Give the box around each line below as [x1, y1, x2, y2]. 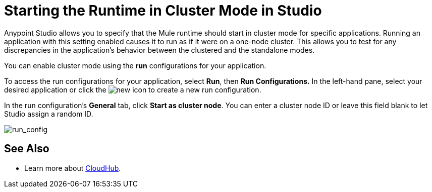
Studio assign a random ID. [4, 109, 93, 118]
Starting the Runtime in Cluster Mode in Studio [4, 2, 322, 19]
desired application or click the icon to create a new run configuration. [4, 85, 261, 94]
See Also [4, 142, 49, 155]
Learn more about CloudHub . [24, 163, 121, 172]
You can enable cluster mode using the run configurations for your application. [4, 61, 266, 70]
